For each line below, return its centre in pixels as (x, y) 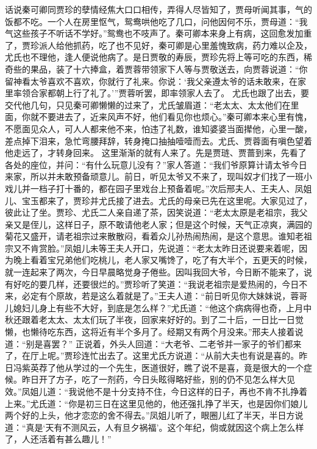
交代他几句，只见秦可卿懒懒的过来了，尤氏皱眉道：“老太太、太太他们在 (148, 104)
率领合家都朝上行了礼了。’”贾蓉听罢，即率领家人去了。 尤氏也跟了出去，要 (161, 93)
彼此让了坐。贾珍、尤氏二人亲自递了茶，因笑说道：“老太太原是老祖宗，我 (152, 212)
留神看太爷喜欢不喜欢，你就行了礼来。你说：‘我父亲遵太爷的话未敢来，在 (151, 81)
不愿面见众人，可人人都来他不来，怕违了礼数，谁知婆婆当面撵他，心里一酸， (158, 128)
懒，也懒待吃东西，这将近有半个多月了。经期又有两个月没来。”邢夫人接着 (150, 332)
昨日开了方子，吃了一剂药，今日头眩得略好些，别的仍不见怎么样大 (154, 379)
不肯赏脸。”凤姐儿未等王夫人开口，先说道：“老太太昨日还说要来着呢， (160, 248)
